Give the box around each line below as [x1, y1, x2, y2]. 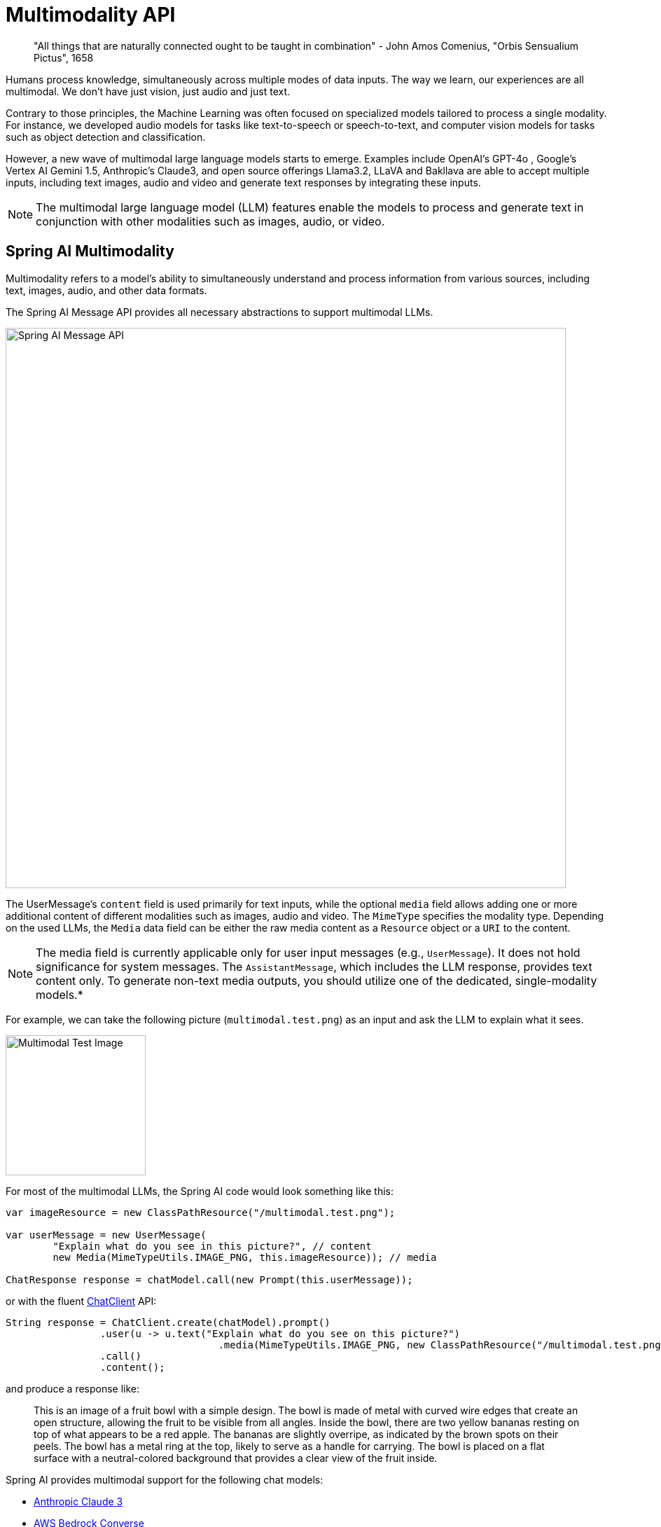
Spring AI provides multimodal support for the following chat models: [6, 1473, 323, 1486]
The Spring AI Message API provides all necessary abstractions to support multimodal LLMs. [6, 305, 433, 318]
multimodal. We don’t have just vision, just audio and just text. [6, 85, 291, 97]
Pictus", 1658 [34, 51, 94, 64]
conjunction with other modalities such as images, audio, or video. [36, 214, 385, 228]
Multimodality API [6, 3, 176, 27]
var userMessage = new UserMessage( [6, 1229, 207, 1241]
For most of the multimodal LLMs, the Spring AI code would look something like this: [6, 1184, 394, 1197]
